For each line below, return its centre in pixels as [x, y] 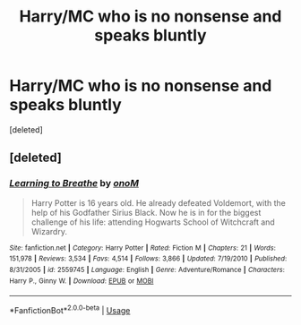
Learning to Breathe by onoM [74, 184]
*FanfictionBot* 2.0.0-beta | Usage [70, 309]
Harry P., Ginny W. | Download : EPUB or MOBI [82, 281]
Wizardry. [49, 231]
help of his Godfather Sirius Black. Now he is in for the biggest [146, 212]
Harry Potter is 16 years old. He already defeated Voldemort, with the [159, 202]
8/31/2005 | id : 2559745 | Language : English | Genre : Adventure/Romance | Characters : [147, 269]
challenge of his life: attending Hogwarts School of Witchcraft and [153, 222]
